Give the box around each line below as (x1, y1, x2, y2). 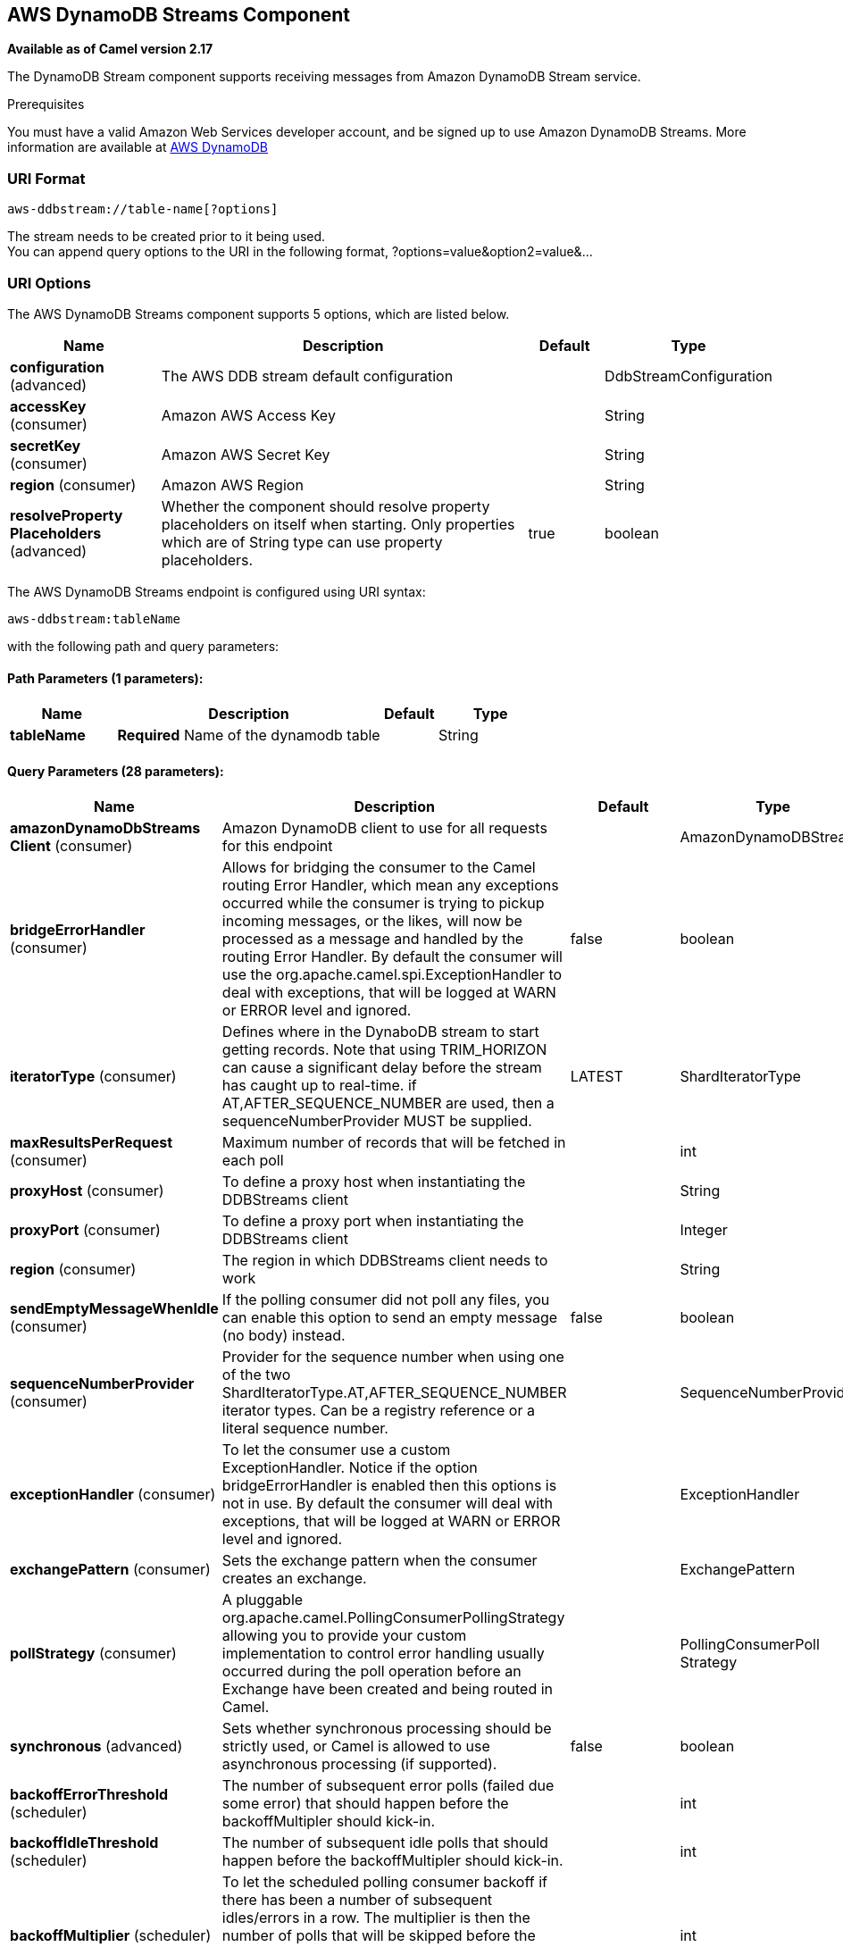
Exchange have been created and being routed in (221, 1680, 554, 1699)
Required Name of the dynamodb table (117, 726, 380, 745)
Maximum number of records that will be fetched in (221, 1133, 566, 1152)
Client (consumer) (10, 837, 133, 856)
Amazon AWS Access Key (161, 405, 336, 424)
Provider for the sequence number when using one (221, 1348, 564, 1366)
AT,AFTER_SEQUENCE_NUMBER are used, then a (221, 1094, 555, 1113)
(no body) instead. (221, 1326, 346, 1345)
